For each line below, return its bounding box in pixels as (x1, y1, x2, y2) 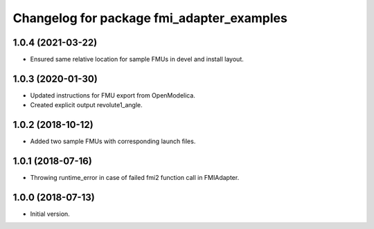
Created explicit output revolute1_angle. (30, 101, 143, 109)
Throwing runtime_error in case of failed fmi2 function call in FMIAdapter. (30, 174, 240, 182)
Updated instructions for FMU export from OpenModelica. (30, 91, 195, 100)
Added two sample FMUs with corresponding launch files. (30, 137, 196, 145)
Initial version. (30, 210, 71, 218)
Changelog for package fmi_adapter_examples (12, 10, 287, 26)
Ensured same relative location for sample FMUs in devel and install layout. (30, 55, 244, 64)
